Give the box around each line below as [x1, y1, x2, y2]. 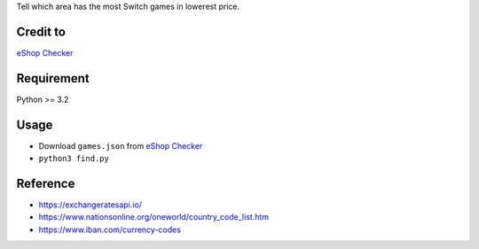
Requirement [16, 71, 90, 86]
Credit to [16, 24, 67, 39]
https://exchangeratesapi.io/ [38, 199, 142, 210]
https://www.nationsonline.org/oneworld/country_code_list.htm [38, 212, 270, 222]
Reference [16, 175, 75, 191]
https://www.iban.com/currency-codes [38, 224, 182, 235]
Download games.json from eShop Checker [38, 140, 203, 151]
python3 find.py [38, 153, 110, 164]
